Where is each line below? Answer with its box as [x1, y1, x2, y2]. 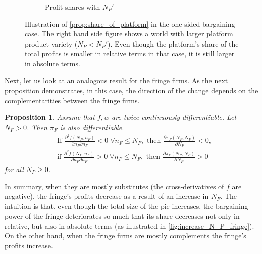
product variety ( [25, 38, 78, 49]
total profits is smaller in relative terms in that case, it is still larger [25, 48, 235, 59]
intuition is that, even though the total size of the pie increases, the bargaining [5, 200, 248, 211]
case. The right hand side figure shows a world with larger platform [25, 28, 233, 39]
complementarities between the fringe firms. [5, 95, 140, 105]
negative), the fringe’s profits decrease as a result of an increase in [5, 191, 209, 201]
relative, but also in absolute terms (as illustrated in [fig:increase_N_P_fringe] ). [5, 220, 254, 231]
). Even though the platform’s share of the [108, 38, 239, 49]
